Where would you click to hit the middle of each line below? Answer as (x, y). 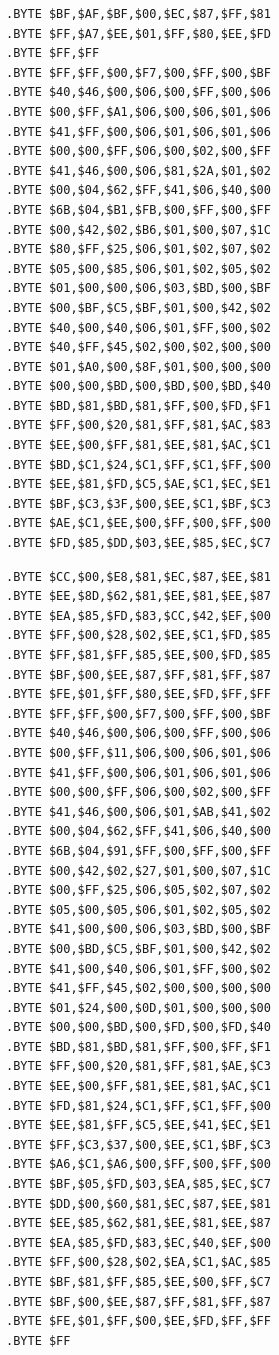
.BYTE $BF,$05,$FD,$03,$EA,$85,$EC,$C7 (138, 1184)
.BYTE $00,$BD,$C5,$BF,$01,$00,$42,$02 (138, 948)
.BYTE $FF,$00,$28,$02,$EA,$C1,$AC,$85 (138, 1262)
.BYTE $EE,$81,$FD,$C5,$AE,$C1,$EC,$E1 (138, 484)
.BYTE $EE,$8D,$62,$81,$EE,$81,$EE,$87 (138, 596)
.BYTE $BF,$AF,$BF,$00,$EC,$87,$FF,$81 (138, 14)
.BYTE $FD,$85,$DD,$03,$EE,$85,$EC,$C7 (138, 543)
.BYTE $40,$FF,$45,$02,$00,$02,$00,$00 (138, 347)
